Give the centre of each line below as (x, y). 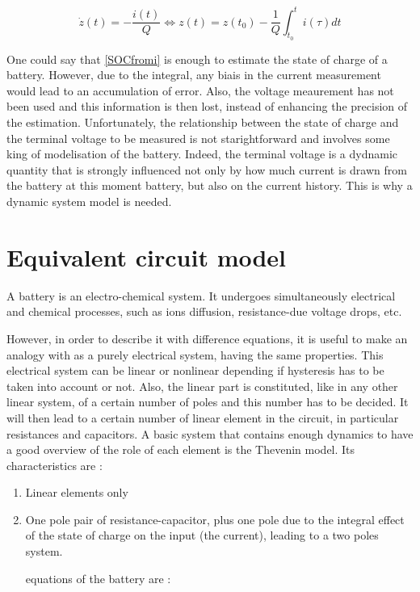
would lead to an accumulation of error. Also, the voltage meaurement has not (200, 90)
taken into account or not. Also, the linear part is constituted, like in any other (202, 386)
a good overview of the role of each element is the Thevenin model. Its (181, 449)
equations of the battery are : (98, 578)
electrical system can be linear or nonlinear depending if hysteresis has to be (195, 370)
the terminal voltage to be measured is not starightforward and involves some (198, 138)
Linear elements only (77, 492)
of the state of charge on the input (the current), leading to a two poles (202, 535)
